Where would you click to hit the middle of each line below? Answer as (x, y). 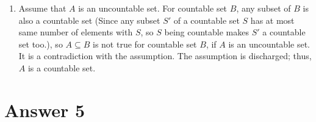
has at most (272, 20)
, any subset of (264, 8)
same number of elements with (76, 32)
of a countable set (206, 20)
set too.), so (41, 44)
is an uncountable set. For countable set (153, 8)
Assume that (42, 8)
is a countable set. (62, 67)
